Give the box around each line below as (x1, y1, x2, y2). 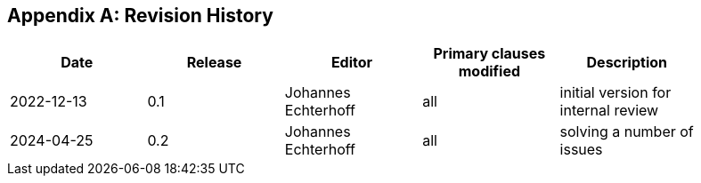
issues (559, 140, 603, 159)
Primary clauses (433, 44, 546, 63)
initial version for (559, 84, 672, 102)
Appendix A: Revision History (7, 4, 273, 27)
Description (586, 53, 667, 72)
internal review (559, 101, 659, 120)
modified (458, 62, 521, 81)
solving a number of (559, 123, 694, 141)
